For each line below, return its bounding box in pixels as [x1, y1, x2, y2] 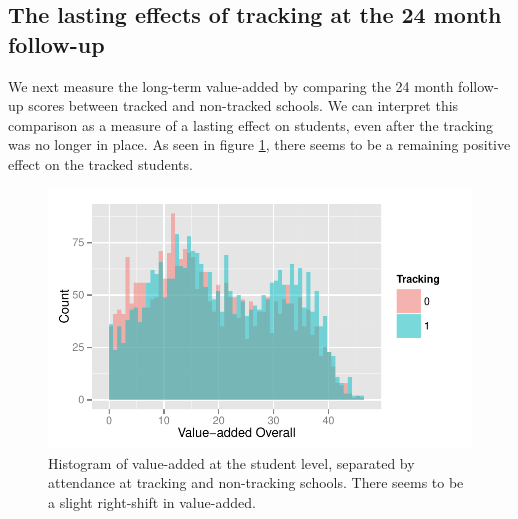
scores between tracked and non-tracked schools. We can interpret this [28, 95, 459, 116]
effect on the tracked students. [8, 153, 193, 174]
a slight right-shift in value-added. [48, 491, 256, 512]
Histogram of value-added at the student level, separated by [48, 452, 415, 473]
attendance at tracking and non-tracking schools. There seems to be [48, 472, 464, 493]
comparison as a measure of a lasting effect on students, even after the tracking [8, 114, 494, 135]
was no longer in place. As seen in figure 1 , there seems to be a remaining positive [8, 134, 511, 155]
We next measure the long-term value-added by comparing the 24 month [8, 75, 454, 96]
